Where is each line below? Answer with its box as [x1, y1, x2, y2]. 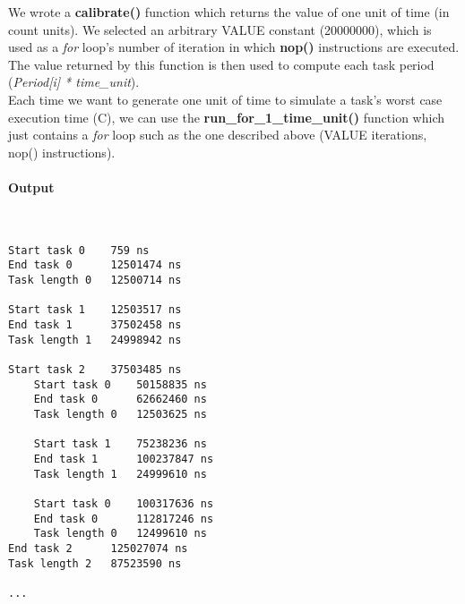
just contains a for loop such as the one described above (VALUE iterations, [8, 125, 427, 144]
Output [8, 177, 55, 196]
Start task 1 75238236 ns [33, 438, 207, 451]
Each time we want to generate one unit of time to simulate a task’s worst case [8, 89, 443, 108]
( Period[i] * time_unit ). [8, 72, 140, 91]
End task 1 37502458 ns [8, 319, 182, 332]
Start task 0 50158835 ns [33, 378, 207, 391]
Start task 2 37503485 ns [8, 362, 182, 376]
